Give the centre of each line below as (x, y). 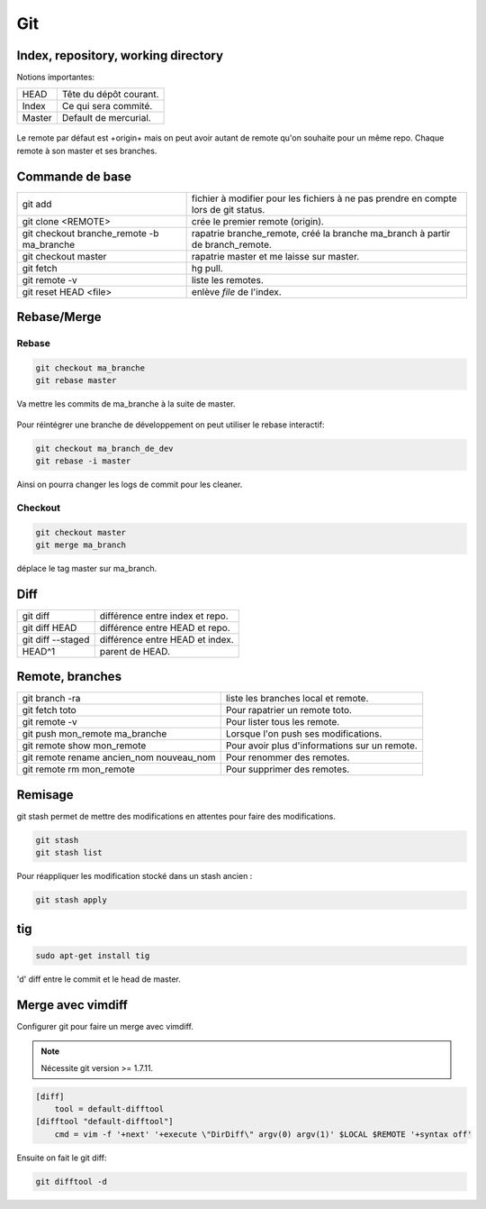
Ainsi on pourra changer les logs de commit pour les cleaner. (130, 485)
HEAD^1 (39, 651)
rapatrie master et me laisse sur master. (275, 256)
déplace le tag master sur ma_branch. (87, 568)
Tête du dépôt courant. (110, 95)
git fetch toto (49, 710)
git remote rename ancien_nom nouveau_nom (119, 757)
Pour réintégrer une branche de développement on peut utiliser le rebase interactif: (171, 425)
